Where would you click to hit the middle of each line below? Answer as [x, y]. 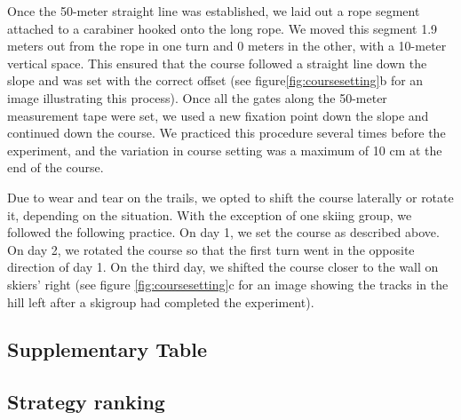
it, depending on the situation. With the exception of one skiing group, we [210, 214]
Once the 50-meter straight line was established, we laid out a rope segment [214, 11]
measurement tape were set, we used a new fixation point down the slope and [218, 115]
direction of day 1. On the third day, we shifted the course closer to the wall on [223, 267]
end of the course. [56, 167]
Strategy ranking [86, 402]
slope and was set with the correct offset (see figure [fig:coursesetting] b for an [215, 80]
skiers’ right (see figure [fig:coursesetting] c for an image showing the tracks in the [228, 284]
